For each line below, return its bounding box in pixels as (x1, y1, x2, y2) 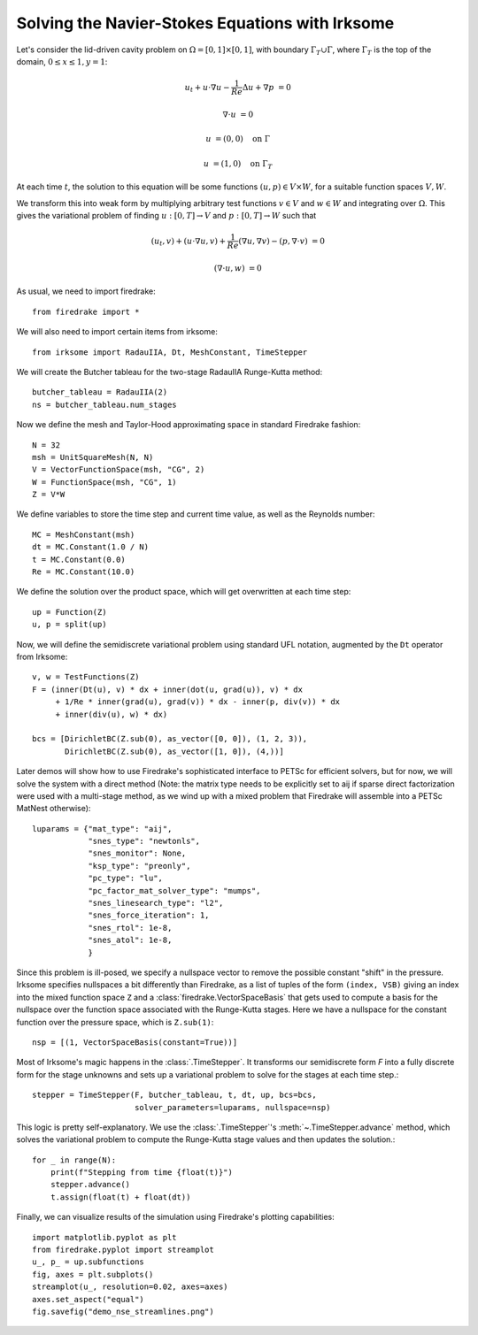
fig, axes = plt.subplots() (32, 1270, 154, 1279)
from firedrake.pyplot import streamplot (32, 1245, 214, 1255)
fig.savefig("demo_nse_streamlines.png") (32, 1306, 214, 1316)
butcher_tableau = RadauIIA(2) (32, 387, 168, 397)
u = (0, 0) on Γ (204, 134, 270, 144)
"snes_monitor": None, (88, 848, 187, 858)
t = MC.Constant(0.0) (32, 554, 126, 564)
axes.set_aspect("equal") (32, 1294, 145, 1304)
